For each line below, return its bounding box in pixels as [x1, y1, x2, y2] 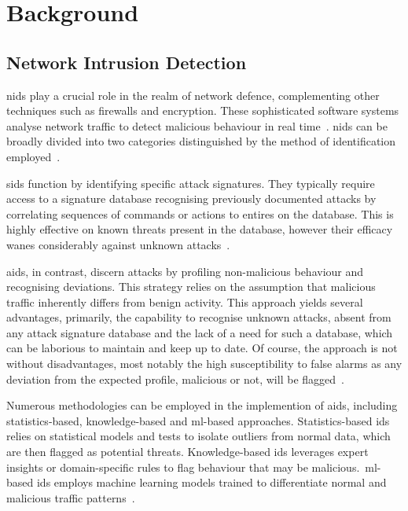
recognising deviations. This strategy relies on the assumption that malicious [6, 278, 376, 295]
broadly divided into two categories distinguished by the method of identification [6, 133, 396, 149]
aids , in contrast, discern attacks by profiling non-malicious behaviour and [6, 263, 364, 279]
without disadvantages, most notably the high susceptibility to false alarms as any [6, 355, 402, 372]
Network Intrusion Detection [6, 50, 247, 74]
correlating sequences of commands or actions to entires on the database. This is [6, 205, 394, 222]
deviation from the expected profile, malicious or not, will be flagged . [6, 370, 344, 387]
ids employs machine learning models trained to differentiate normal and [36, 474, 387, 491]
